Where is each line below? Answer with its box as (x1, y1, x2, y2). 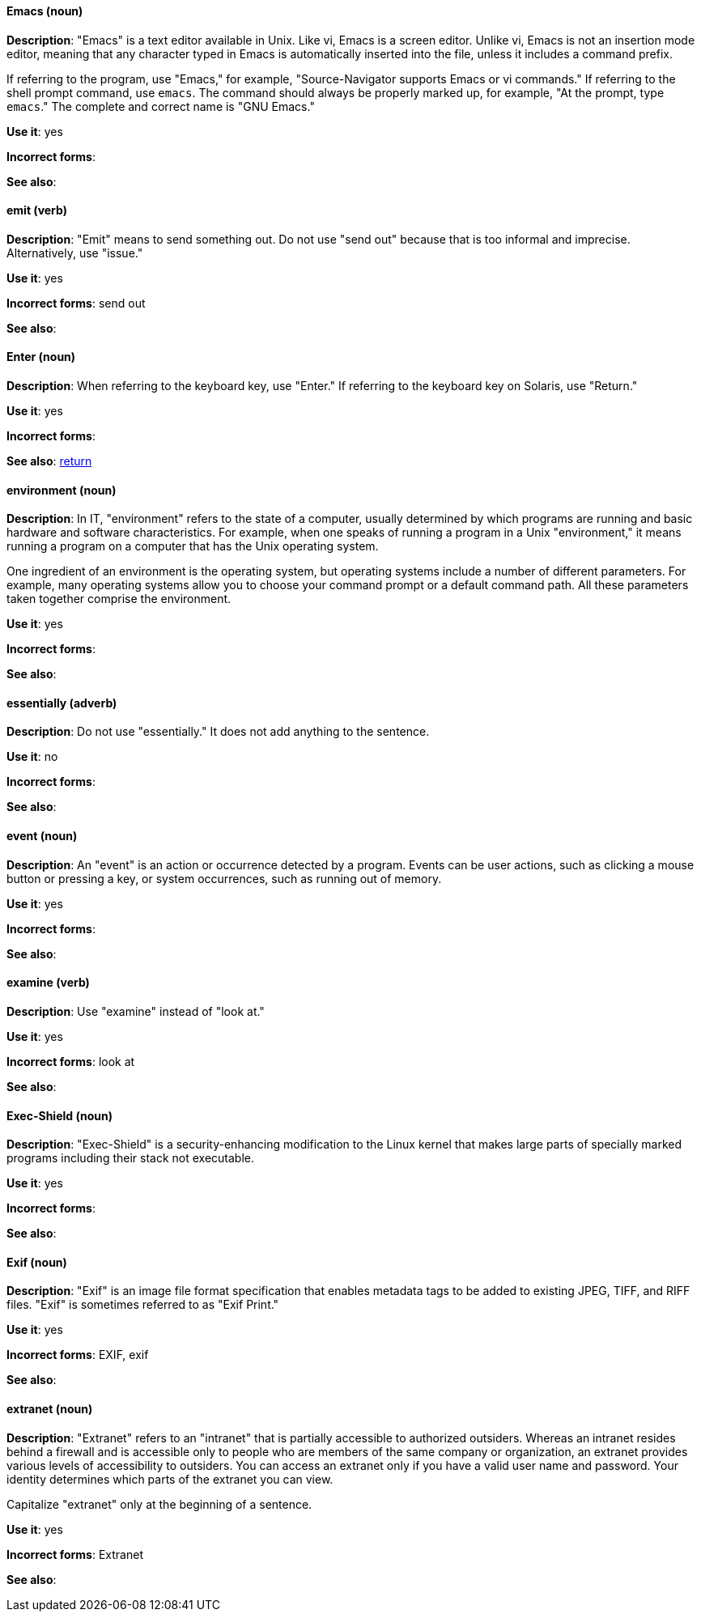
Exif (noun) (6, 1255, 67, 1269)
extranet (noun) (6, 1401, 93, 1416)
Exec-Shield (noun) (6, 1108, 113, 1123)
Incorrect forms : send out (6, 295, 146, 310)
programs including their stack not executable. (6, 1151, 255, 1166)
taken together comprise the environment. (6, 592, 232, 606)
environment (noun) (6, 482, 117, 497)
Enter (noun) (6, 350, 76, 364)
